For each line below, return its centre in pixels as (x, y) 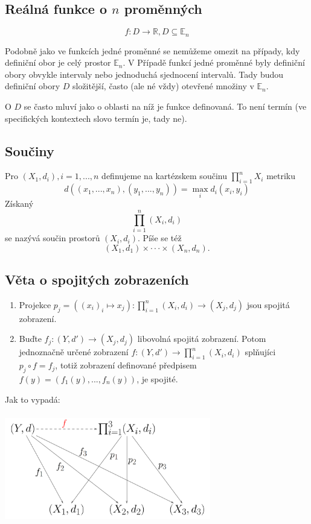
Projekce (35, 304)
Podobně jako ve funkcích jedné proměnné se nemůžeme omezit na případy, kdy (152, 50)
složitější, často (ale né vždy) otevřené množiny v (163, 86)
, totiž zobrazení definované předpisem (126, 365)
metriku (281, 176)
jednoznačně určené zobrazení (74, 352)
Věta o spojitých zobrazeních (97, 279)
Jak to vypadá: (33, 399)
